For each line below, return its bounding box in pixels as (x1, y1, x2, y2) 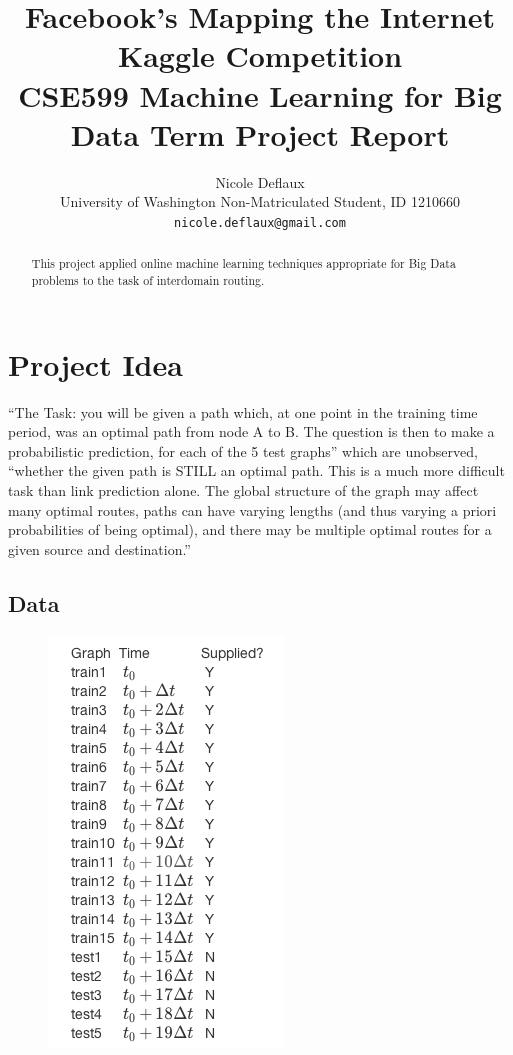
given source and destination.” (8, 538, 191, 559)
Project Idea (8, 343, 183, 384)
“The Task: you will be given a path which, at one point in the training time (8, 401, 478, 422)
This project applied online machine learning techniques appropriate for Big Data (31, 255, 456, 272)
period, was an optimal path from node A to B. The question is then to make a (8, 421, 495, 442)
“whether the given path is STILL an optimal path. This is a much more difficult (8, 460, 505, 481)
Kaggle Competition (117, 35, 403, 76)
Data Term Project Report (70, 113, 450, 154)
